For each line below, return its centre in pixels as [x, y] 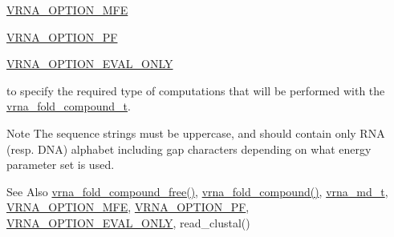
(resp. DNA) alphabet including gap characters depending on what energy [189, 149]
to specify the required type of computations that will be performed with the [196, 90]
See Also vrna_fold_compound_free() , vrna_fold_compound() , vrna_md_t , [197, 191]
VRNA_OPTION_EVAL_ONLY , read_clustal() [128, 222]
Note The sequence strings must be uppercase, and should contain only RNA [196, 133]
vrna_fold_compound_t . [69, 106]
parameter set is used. [61, 165]
